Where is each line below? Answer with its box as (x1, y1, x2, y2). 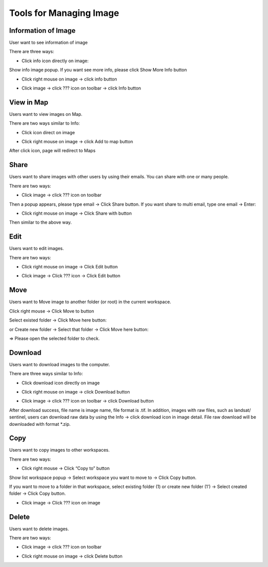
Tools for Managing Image (9, 7, 119, 18)
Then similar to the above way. (9, 219, 72, 226)
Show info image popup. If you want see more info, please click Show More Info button (9, 67, 187, 73)
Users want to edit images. (9, 245, 64, 251)
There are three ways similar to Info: (9, 371, 83, 377)
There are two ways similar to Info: (9, 120, 80, 126)
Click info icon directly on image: (21, 58, 89, 64)
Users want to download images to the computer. (9, 361, 110, 367)
